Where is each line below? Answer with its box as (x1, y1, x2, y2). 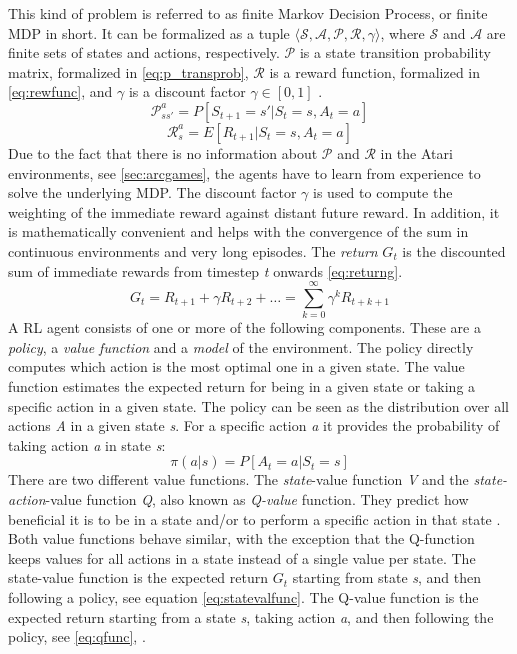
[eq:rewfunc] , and (8, 81, 113, 102)
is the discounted (402, 240, 506, 261)
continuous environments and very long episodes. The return (8, 240, 378, 261)
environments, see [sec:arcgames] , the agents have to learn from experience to (8, 162, 481, 183)
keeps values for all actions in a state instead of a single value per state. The (8, 547, 476, 568)
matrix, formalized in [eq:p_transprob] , (8, 61, 249, 82)
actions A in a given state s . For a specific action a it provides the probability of (8, 415, 500, 436)
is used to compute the (313, 182, 453, 203)
